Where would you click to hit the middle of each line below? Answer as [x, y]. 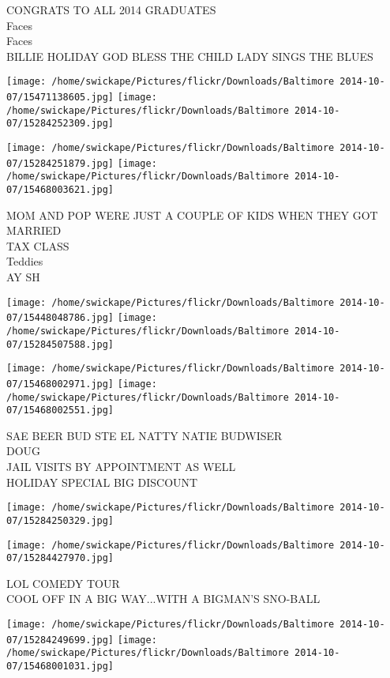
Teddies [25, 261]
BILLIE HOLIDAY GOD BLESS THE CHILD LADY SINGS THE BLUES [190, 56]
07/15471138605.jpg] [60, 98]
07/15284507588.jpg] [60, 344]
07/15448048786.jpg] [60, 318]
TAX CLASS [38, 245]
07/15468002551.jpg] [60, 411]
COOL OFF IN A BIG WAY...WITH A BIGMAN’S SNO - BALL [163, 599]
